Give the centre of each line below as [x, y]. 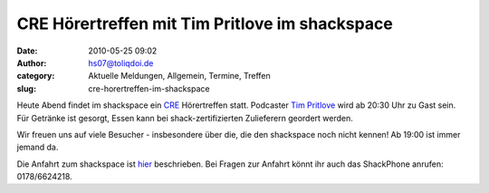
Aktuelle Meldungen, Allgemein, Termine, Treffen [179, 76]
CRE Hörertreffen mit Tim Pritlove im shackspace [205, 24]
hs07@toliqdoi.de [121, 63]
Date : [27, 51]
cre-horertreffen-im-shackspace [149, 88]
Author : [32, 63]
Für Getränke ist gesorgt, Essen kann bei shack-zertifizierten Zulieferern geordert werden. [185, 118]
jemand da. [38, 147]
